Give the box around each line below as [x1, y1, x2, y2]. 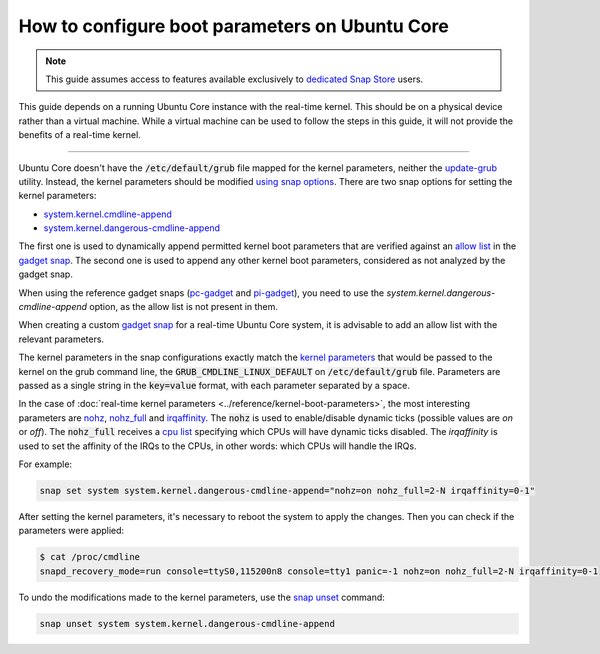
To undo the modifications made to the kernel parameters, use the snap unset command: [18, 591, 385, 603]
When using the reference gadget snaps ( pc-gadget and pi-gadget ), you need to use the [18, 286, 385, 299]
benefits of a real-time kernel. [18, 129, 142, 141]
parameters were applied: [18, 525, 125, 537]
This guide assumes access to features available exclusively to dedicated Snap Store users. [45, 73, 424, 85]
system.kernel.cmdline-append [43, 208, 172, 220]
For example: [18, 458, 73, 470]
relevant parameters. [18, 333, 105, 345]
